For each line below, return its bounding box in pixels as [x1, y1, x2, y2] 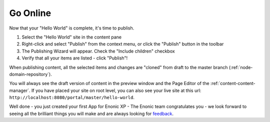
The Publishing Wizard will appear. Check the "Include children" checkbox [21, 48, 175, 54]
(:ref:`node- [228, 64, 253, 70]
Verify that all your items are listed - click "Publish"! [21, 55, 128, 61]
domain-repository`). [9, 71, 52, 77]
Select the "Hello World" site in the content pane [21, 34, 122, 40]
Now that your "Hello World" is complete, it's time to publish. [9, 25, 134, 31]
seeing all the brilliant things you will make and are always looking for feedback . [9, 110, 174, 116]
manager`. [9, 87, 30, 93]
